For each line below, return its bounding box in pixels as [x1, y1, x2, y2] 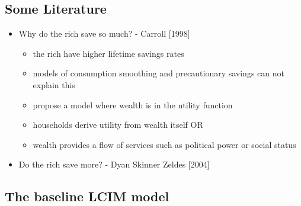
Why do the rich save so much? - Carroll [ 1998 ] [18, 27, 190, 40]
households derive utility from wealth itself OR [33, 118, 203, 131]
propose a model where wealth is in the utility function [33, 98, 233, 111]
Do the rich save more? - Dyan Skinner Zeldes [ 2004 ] [18, 158, 210, 170]
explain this [33, 78, 75, 91]
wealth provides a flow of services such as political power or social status [33, 138, 296, 150]
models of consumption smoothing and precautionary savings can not [33, 67, 284, 79]
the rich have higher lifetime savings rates [33, 47, 184, 59]
